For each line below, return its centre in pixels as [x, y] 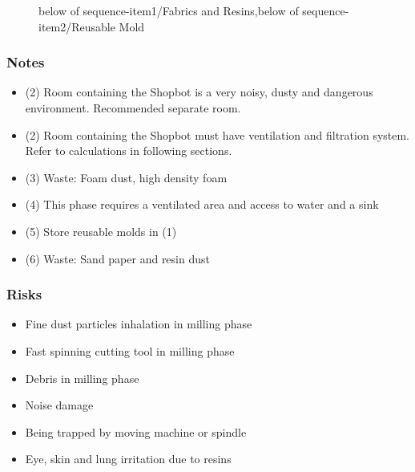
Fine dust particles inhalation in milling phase [139, 324]
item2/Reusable [77, 26]
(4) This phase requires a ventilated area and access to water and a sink [202, 204]
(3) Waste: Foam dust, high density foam [126, 177]
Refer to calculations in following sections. [129, 151]
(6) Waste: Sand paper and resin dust [117, 258]
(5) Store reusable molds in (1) [101, 231]
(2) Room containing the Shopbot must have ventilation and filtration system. [218, 134]
